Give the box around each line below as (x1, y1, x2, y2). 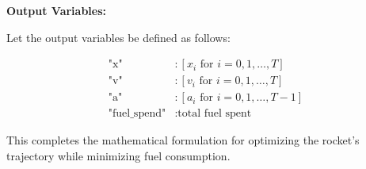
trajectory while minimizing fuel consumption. (6, 147, 231, 163)
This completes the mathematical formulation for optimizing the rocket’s (6, 132, 360, 148)
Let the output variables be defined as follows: (6, 29, 231, 45)
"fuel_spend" (108, 108, 166, 120)
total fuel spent (177, 108, 252, 120)
